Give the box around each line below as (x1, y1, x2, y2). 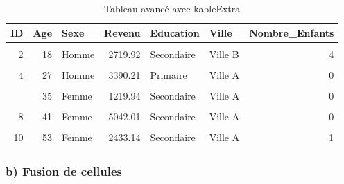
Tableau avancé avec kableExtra (104, 1, 241, 15)
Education (150, 25, 200, 39)
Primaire (150, 67, 187, 82)
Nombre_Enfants (249, 25, 334, 39)
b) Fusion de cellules (6, 163, 123, 180)
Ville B (209, 46, 239, 61)
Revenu (104, 25, 141, 39)
